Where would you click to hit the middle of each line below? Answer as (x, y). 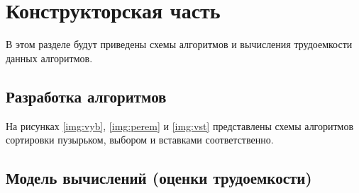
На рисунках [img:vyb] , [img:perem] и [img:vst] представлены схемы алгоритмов (180, 125)
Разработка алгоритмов (86, 96)
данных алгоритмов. (49, 58)
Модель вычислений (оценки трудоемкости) (159, 178)
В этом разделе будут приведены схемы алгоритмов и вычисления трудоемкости (179, 44)
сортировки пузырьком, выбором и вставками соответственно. (140, 140)
